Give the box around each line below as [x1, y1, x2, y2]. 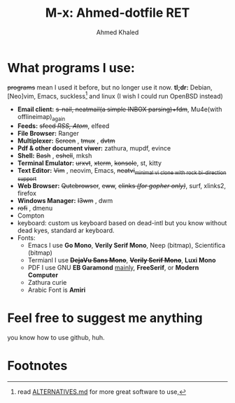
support [17, 175, 37, 183]
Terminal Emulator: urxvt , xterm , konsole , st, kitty [17, 159, 162, 167]
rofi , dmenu [17, 204, 53, 212]
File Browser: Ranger [17, 129, 79, 138]
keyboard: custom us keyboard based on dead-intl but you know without [17, 218, 227, 227]
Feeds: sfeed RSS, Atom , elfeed [17, 122, 110, 130]
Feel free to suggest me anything [7, 310, 203, 326]
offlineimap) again [17, 113, 66, 123]
